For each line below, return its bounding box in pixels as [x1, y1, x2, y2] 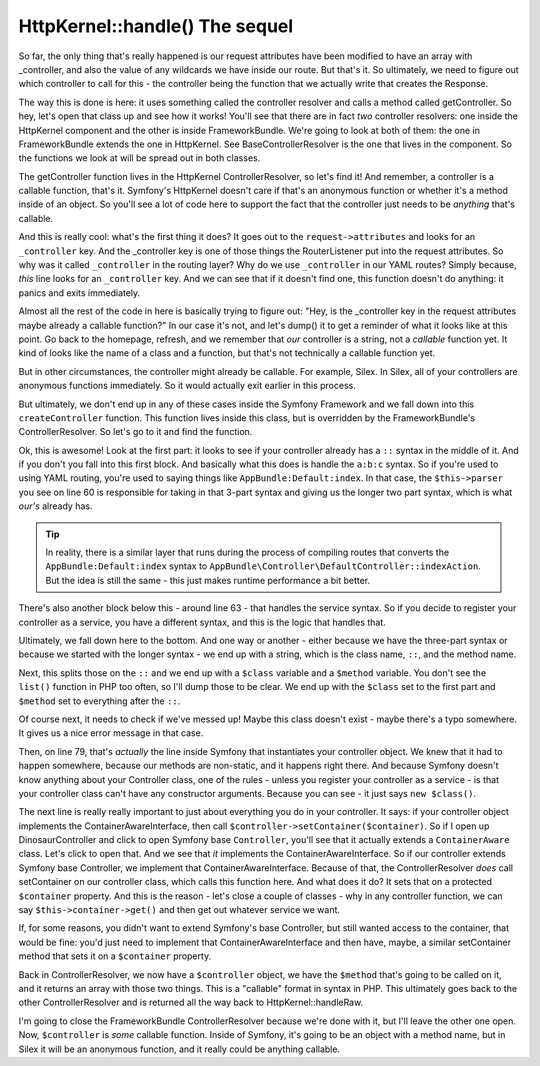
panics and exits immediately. [18, 286, 141, 299]
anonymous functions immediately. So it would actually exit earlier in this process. [18, 380, 357, 392]
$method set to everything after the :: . [18, 695, 181, 707]
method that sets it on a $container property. [18, 950, 212, 962]
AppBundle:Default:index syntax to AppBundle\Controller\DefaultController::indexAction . [45, 560, 482, 572]
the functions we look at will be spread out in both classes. [18, 152, 261, 164]
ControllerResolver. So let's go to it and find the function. [18, 426, 253, 438]
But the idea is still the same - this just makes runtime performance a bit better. [45, 574, 371, 586]
